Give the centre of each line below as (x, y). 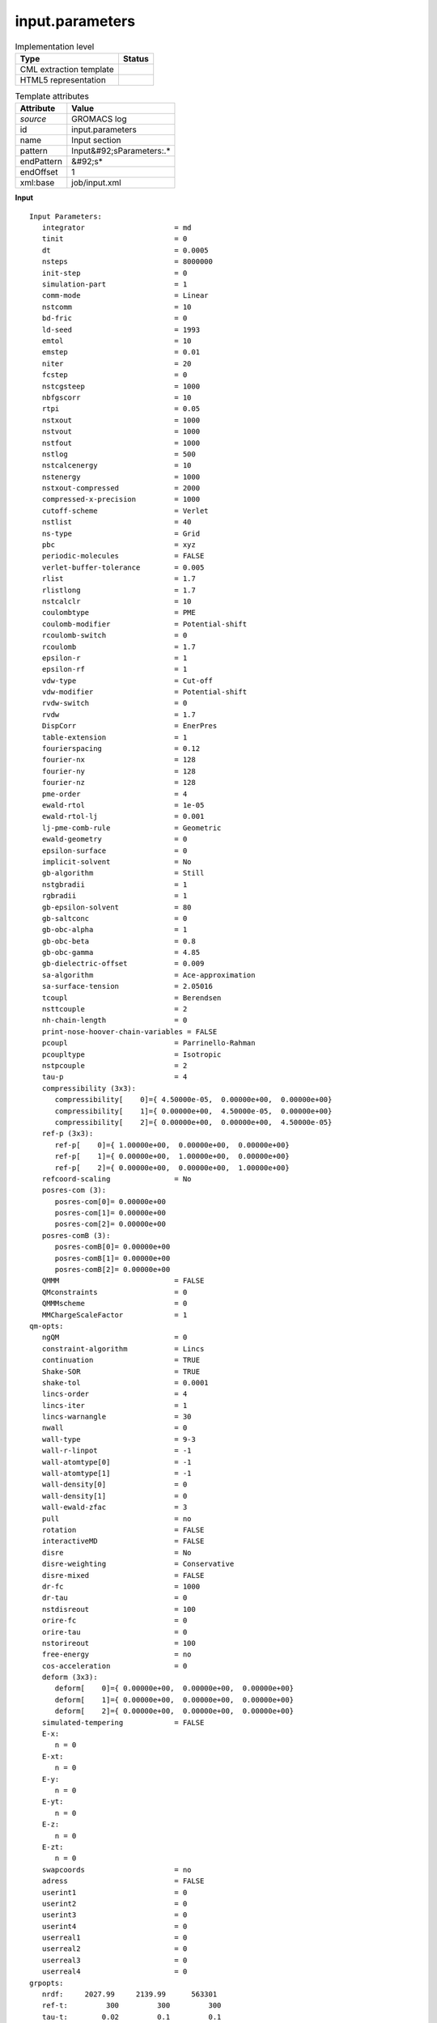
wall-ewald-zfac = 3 (115, 1508)
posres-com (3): (74, 1190)
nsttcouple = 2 (115, 1009)
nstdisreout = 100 (119, 1609)
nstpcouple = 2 (115, 1065)
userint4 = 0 (115, 1926)
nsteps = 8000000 (127, 262)
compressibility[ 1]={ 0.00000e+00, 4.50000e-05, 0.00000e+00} (193, 1111)
